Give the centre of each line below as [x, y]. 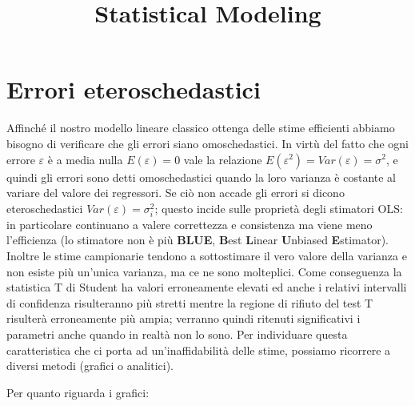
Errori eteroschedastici [134, 89]
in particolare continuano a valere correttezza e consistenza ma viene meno [190, 224]
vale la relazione [223, 159]
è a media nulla [85, 159]
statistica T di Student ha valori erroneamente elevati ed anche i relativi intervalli [207, 287]
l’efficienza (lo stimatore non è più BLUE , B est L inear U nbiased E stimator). [198, 240]
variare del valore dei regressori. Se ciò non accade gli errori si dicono [176, 193]
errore [21, 159]
